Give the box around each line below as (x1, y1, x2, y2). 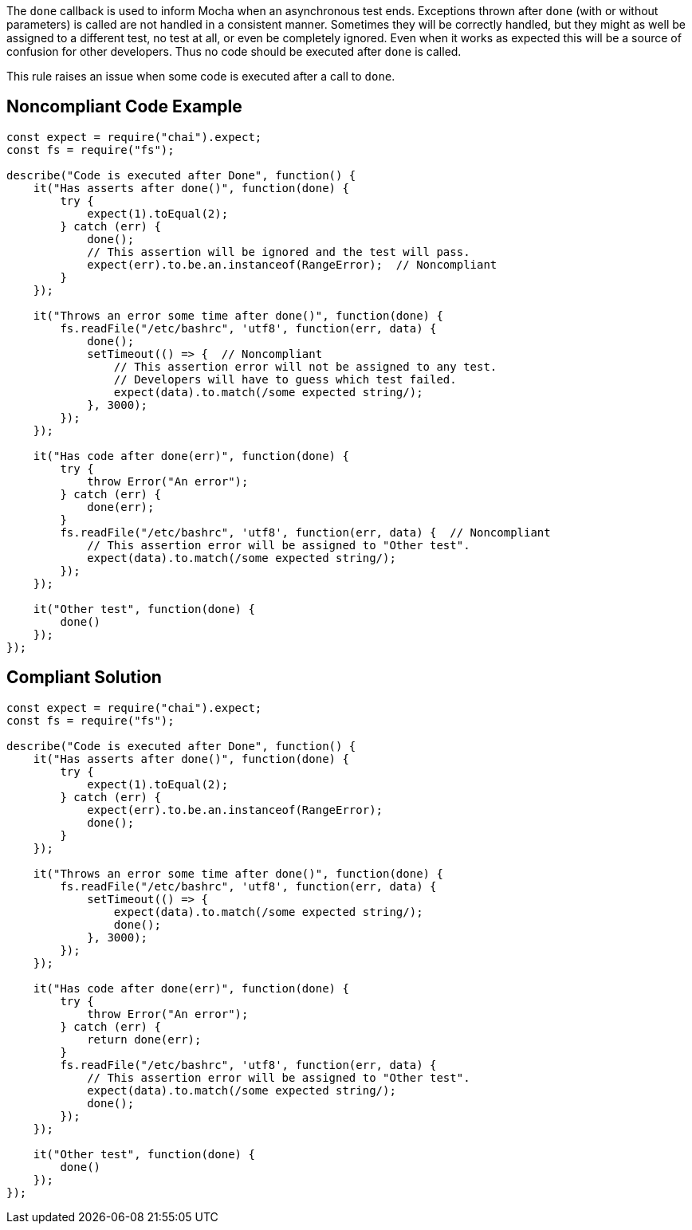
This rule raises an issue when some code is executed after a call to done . (6, 69, 395, 83)
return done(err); (87, 1032, 202, 1046)
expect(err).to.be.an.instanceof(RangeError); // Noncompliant (87, 257, 497, 271)
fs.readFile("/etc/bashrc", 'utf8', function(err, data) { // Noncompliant (60, 525, 551, 539)
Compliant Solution (6, 667, 162, 688)
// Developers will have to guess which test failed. (113, 372, 457, 386)
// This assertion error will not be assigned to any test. (113, 360, 497, 373)
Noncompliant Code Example (6, 96, 242, 117)
